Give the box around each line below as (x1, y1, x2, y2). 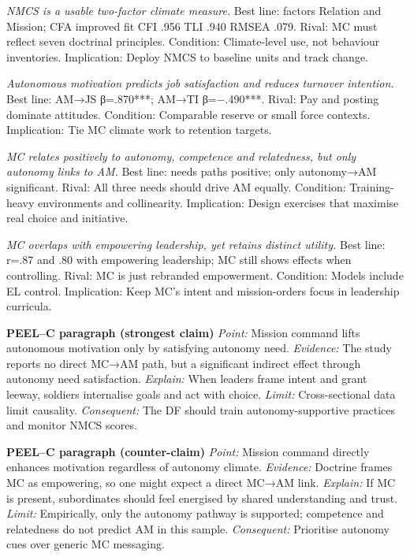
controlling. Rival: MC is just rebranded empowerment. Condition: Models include (6, 266, 404, 283)
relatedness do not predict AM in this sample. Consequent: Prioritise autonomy (6, 520, 389, 537)
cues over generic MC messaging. (6, 536, 165, 552)
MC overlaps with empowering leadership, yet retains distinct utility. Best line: (6, 236, 386, 252)
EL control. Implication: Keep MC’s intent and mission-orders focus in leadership (6, 282, 400, 299)
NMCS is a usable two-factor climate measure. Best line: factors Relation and (6, 2, 382, 18)
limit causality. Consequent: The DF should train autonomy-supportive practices (6, 401, 396, 418)
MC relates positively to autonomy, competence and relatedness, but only (6, 147, 356, 164)
